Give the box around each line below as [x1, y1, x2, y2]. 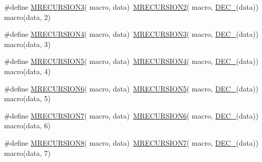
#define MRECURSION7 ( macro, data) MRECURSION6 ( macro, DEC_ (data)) [4, 110, 258, 121]
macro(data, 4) [4, 65, 51, 76]
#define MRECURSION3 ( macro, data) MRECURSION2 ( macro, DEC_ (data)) [4, 2, 258, 12]
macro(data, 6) [4, 120, 51, 131]
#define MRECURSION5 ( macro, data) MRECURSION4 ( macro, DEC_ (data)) [4, 56, 258, 66]
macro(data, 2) [4, 11, 51, 22]
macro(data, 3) [4, 38, 51, 49]
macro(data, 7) [4, 147, 51, 158]
